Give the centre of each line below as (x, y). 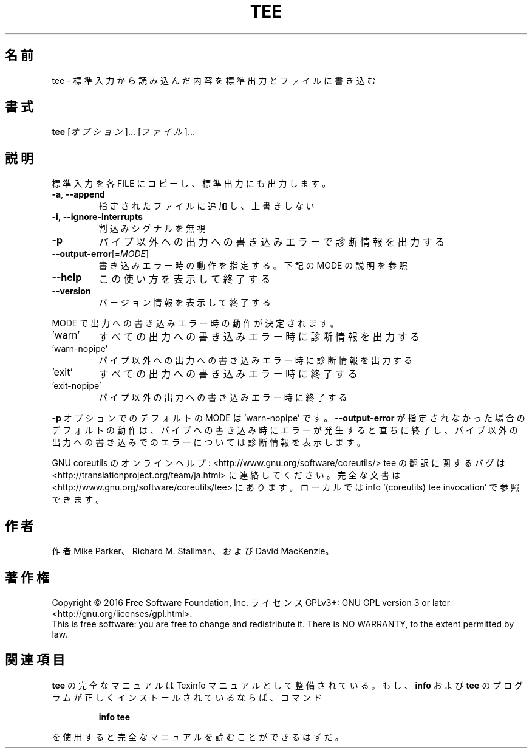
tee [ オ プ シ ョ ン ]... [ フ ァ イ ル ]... (124, 132)
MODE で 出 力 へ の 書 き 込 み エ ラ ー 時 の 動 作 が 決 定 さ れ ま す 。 (195, 323)
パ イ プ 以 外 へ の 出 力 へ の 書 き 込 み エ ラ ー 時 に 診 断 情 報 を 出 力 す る (256, 360)
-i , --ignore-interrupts (97, 217)
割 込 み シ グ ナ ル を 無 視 (152, 229)
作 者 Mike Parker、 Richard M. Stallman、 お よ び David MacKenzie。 (193, 551)
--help (67, 277)
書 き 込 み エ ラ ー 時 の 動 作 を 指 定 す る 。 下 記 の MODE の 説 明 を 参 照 (253, 266)
